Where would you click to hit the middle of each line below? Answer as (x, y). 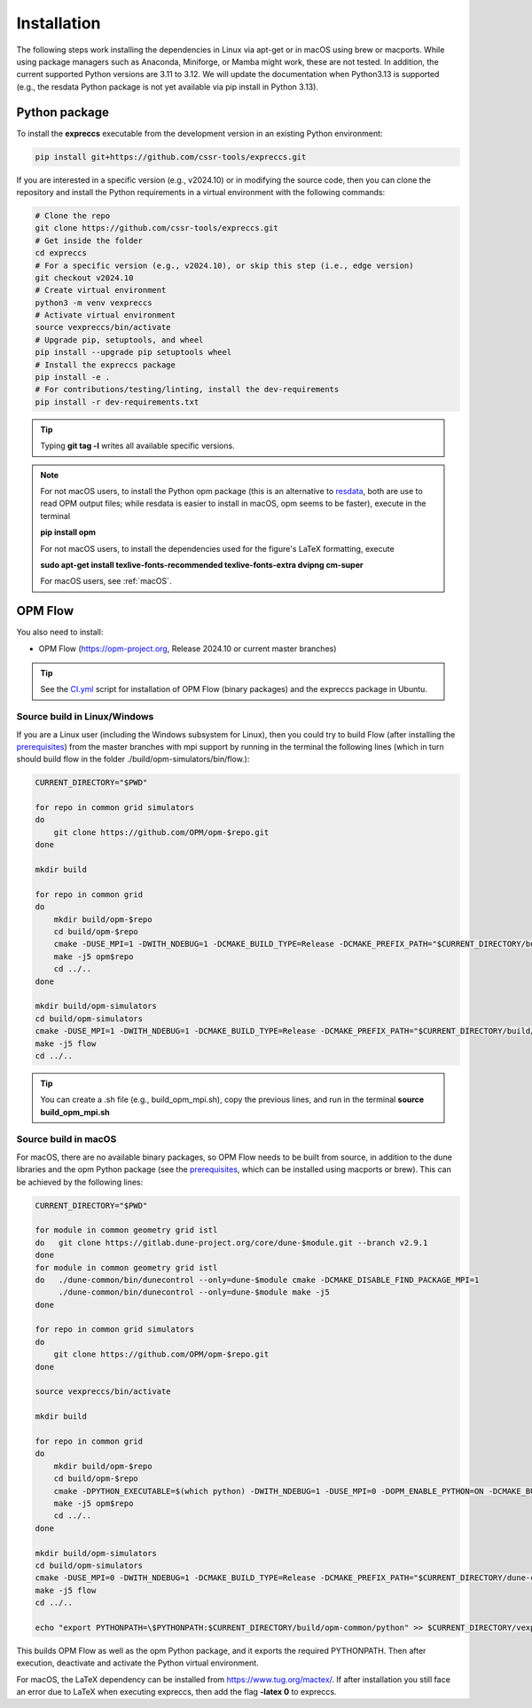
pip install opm (68, 532)
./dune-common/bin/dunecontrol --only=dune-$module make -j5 (194, 1292)
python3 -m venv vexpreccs (94, 303)
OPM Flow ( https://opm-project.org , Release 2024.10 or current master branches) (188, 649)
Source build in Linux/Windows (85, 717)
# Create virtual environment (101, 290)
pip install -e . (73, 378)
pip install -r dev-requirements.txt (117, 402)
